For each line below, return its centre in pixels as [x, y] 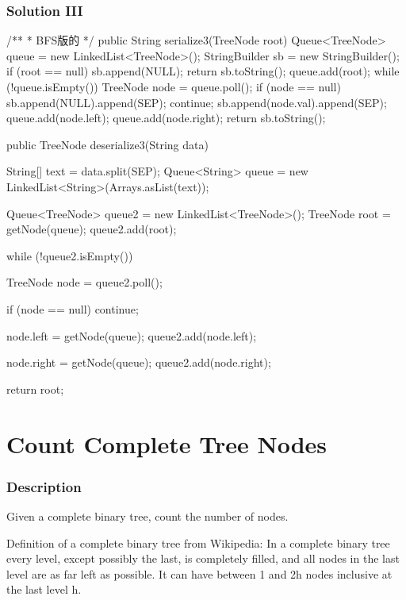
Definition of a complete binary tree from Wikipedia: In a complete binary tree [198, 542]
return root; [35, 388]
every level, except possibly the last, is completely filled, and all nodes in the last [203, 558]
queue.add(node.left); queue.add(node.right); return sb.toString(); [166, 118]
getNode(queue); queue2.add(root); [92, 229]
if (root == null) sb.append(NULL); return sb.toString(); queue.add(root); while [203, 71]
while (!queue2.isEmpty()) [70, 255]
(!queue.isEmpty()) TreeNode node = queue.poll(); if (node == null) [174, 87]
